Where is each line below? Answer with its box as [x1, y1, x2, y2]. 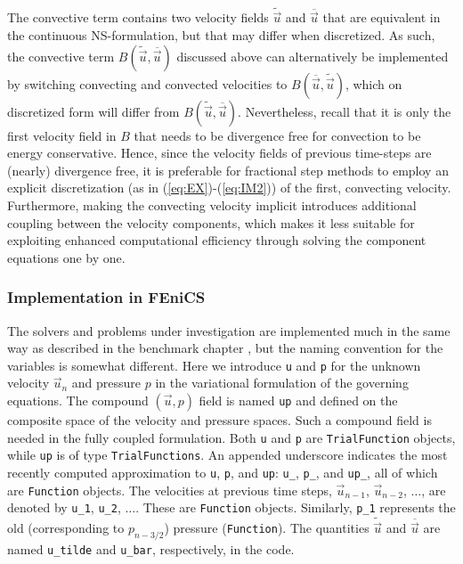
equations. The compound [7, 391, 149, 410]
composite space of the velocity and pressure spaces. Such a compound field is [7, 411, 432, 429]
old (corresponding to [7, 519, 125, 537]
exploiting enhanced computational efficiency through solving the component [7, 231, 426, 249]
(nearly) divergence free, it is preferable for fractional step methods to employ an [7, 160, 449, 179]
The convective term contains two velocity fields [7, 8, 269, 27]
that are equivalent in [322, 8, 441, 27]
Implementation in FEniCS [7, 286, 206, 308]
